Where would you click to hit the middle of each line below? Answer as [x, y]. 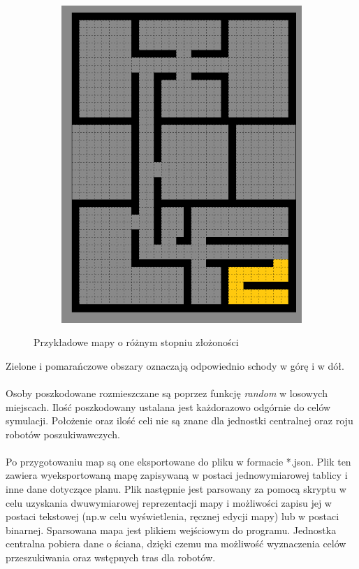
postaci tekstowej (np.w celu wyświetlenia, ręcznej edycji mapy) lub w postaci [173, 516]
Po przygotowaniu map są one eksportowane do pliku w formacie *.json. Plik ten [178, 461]
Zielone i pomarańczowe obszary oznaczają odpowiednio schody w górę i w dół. [175, 365]
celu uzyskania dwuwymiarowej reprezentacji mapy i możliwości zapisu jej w [169, 502]
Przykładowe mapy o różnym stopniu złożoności [136, 342]
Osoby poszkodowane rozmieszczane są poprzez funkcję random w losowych [167, 392]
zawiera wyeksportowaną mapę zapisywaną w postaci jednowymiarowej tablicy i [177, 475]
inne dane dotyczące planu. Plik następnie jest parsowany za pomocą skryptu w [176, 489]
